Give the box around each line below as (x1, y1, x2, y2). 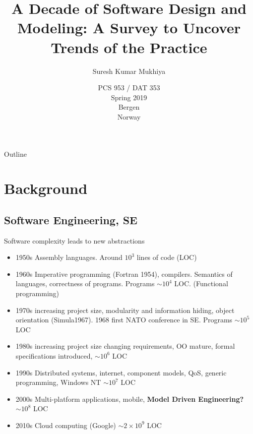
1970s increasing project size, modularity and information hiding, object (15, 305, 235, 315)
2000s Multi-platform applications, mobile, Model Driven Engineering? (15, 393, 244, 404)
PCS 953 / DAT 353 (98, 82, 160, 93)
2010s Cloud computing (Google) (15, 420, 116, 430)
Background (4, 178, 88, 198)
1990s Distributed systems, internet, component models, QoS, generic (15, 367, 227, 377)
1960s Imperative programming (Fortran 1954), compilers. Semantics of (15, 268, 233, 279)
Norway (117, 111, 141, 122)
